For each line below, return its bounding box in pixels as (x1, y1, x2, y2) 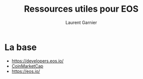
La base (4, 41, 37, 53)
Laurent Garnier (65, 20, 97, 25)
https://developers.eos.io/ (11, 58, 64, 64)
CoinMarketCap (11, 63, 43, 69)
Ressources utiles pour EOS (24, 3, 139, 15)
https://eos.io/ (11, 68, 40, 74)
